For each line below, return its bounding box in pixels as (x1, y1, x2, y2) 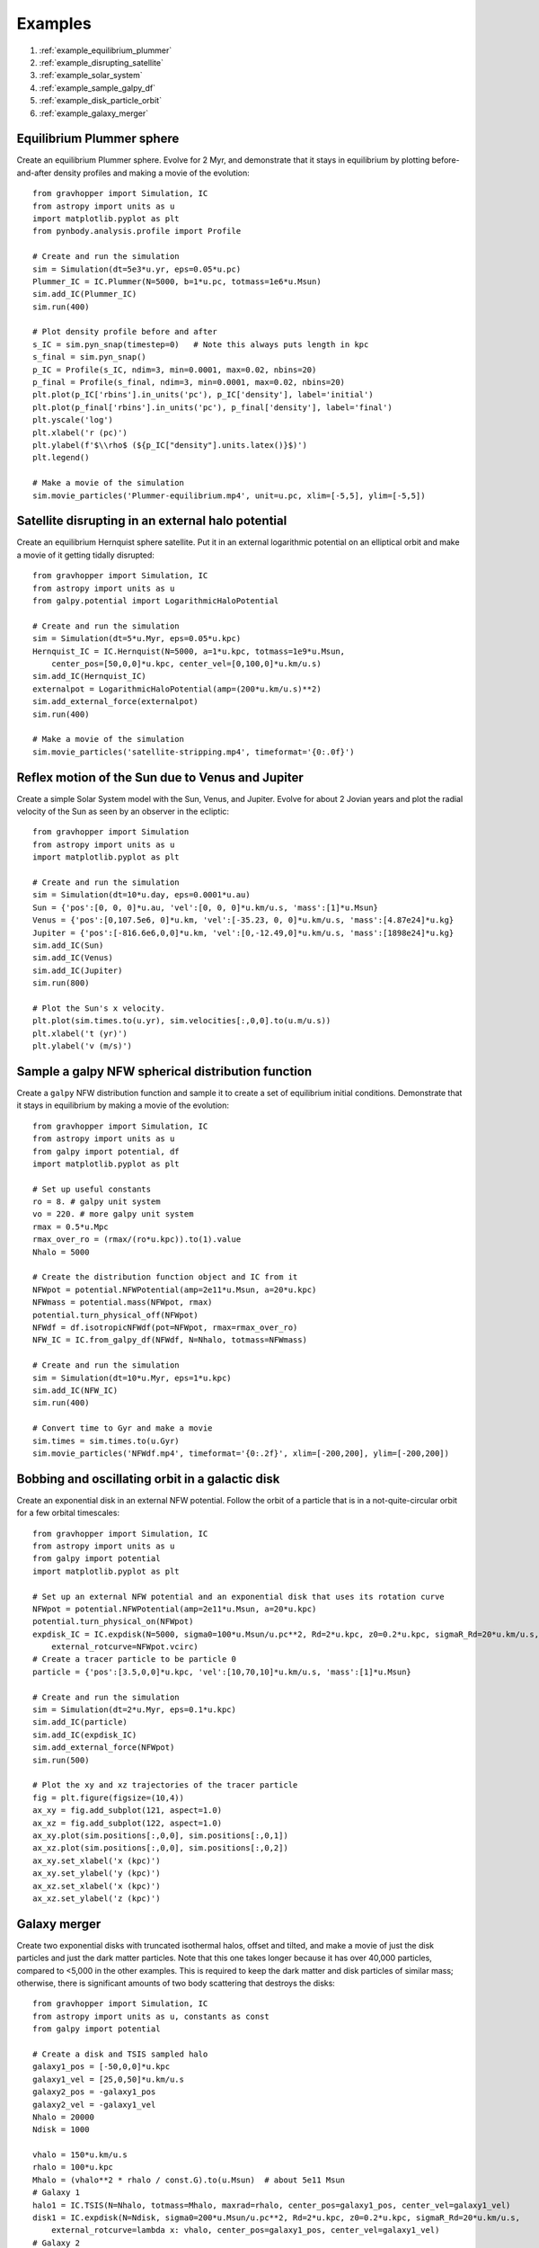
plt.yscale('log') (32, 415, 114, 425)
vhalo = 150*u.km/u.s (32, 2150, 128, 2160)
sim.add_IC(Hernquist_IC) (32, 671, 147, 682)
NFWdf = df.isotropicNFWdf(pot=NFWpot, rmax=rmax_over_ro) (32, 1322, 298, 1333)
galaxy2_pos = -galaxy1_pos (32, 2087, 156, 2097)
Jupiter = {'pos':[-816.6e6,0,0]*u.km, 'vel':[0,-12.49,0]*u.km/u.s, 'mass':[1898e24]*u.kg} (32, 927, 455, 938)
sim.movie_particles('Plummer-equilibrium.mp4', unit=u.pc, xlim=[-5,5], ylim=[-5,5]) (32, 490, 426, 501)
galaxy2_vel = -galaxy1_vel (32, 2100, 156, 2110)
